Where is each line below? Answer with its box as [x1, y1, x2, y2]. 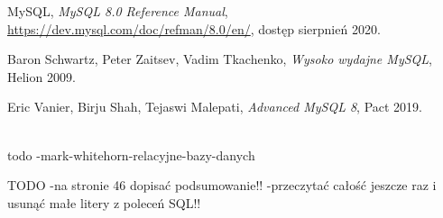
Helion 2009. [7, 67, 76, 86]
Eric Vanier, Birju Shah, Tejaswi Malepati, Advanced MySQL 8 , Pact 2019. [7, 97, 423, 116]
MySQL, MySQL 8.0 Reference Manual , [7, 2, 228, 20]
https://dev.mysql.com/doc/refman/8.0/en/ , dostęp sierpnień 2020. [7, 19, 381, 38]
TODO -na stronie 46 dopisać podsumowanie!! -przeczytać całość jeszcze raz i [7, 176, 437, 195]
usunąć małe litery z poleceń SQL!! [7, 193, 201, 212]
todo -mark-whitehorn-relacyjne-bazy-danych [7, 145, 255, 164]
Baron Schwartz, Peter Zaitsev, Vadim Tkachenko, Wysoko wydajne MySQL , [7, 50, 432, 68]
